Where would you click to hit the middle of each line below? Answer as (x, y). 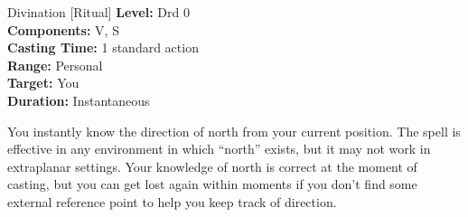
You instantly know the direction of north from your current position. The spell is (234, 131)
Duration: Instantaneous (79, 100)
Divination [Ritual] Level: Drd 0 (98, 12)
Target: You (43, 83)
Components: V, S (63, 29)
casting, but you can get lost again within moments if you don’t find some (212, 184)
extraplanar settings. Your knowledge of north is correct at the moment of (212, 166)
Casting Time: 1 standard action (103, 47)
